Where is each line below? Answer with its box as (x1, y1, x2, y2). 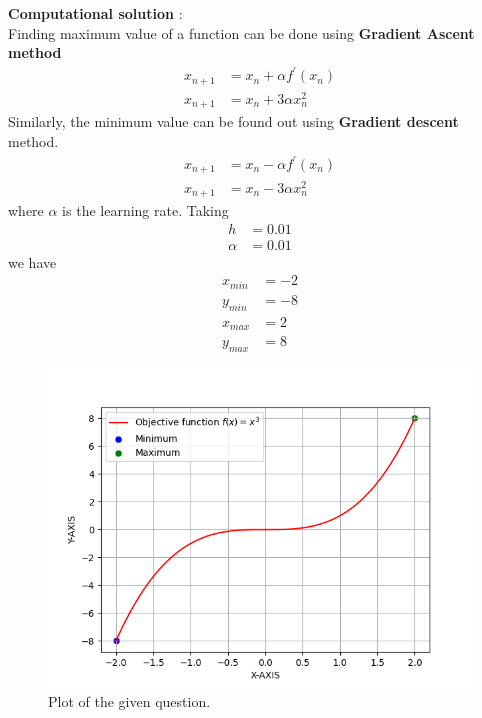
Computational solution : (8, 3, 183, 23)
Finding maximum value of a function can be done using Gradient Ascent (8, 22, 475, 43)
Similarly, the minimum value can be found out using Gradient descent (8, 111, 459, 132)
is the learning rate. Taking (62, 200, 229, 221)
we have (8, 251, 57, 272)
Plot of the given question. (48, 690, 211, 711)
